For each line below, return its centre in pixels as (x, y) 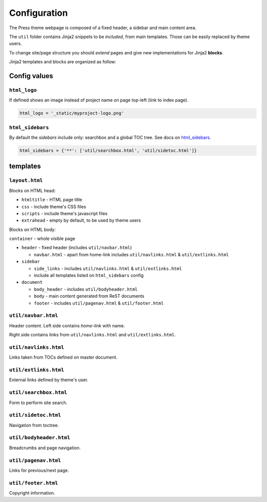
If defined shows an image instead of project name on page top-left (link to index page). (99, 100)
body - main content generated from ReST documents (89, 296)
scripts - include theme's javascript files (65, 213)
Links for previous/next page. (39, 470)
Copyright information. (32, 493)
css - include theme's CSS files (54, 206)
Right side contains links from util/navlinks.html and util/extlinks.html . (92, 335)
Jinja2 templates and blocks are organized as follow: (63, 62)
